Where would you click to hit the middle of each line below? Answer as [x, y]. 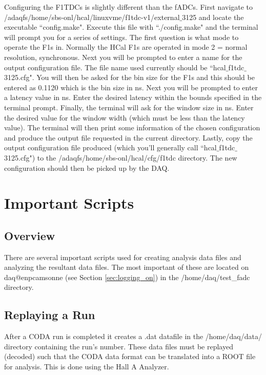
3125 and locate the [213, 17]
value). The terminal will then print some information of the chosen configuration [132, 127]
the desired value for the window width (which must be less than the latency [125, 117]
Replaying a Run [50, 315]
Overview [30, 235]
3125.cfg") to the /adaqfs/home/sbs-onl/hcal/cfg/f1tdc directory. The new [121, 157]
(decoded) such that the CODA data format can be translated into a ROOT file [130, 356]
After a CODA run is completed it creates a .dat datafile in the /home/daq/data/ [133, 336]
